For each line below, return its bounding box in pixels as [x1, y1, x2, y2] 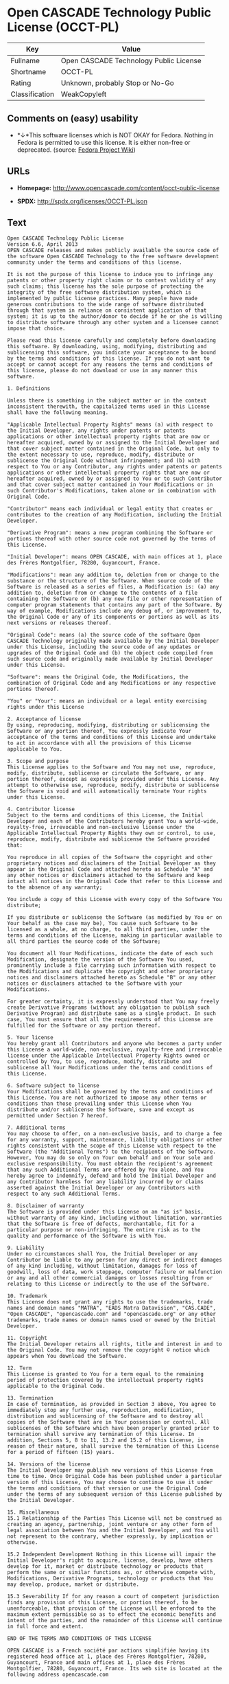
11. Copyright [7, 1334, 48, 1342]
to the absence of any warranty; [7, 884, 103, 891]
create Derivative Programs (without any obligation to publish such [7, 1004, 210, 1011]
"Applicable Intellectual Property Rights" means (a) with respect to [7, 421, 213, 429]
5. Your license [7, 1034, 53, 1041]
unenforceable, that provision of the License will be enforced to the [7, 1605, 216, 1612]
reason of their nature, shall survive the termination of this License [7, 1443, 219, 1450]
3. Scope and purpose [7, 758, 69, 765]
